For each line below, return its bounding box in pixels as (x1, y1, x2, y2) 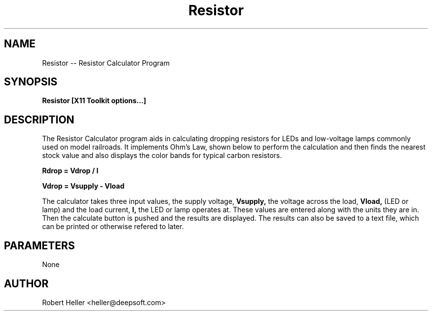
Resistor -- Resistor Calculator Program (42, 58, 170, 67)
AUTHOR (4, 277, 49, 290)
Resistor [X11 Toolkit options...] (42, 96, 146, 105)
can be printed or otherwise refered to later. (42, 222, 184, 231)
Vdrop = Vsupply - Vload (42, 182, 125, 191)
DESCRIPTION (4, 113, 74, 126)
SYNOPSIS (4, 76, 58, 88)
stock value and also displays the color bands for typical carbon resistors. (42, 151, 282, 160)
